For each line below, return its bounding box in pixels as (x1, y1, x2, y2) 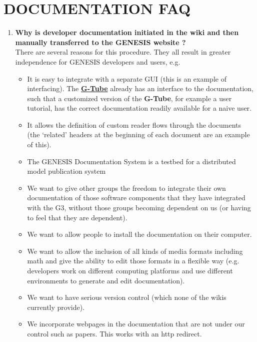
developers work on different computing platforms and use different (27, 265, 233, 275)
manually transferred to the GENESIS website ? (15, 37, 186, 47)
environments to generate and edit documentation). (27, 275, 185, 285)
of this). (27, 139, 51, 150)
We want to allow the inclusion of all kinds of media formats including (27, 245, 243, 256)
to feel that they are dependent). (27, 212, 127, 222)
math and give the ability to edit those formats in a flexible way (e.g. (27, 255, 239, 266)
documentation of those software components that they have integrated (27, 192, 245, 203)
